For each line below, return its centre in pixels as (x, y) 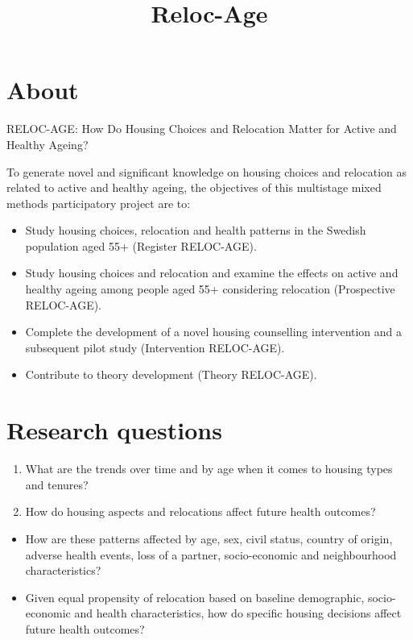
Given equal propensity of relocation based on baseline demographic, (195, 597)
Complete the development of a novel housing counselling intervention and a (214, 332)
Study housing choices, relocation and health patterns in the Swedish (196, 230)
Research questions (114, 430)
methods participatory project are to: (99, 203)
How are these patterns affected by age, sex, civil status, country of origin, (209, 538)
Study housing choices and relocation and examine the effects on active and (212, 273)
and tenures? (57, 484)
